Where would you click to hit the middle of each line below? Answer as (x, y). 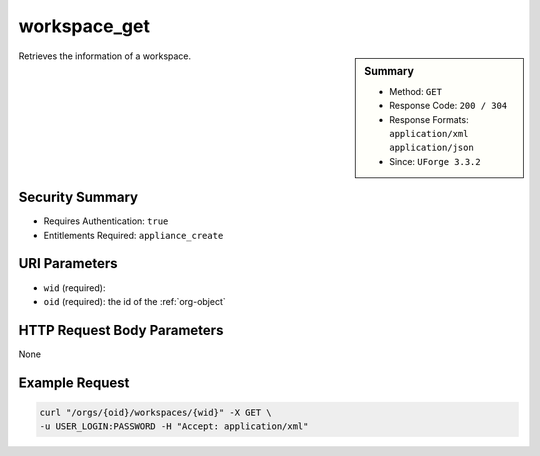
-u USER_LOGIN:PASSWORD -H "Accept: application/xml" (174, 426)
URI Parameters (68, 263)
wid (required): (74, 287)
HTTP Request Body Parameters (121, 330)
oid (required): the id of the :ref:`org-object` (135, 301)
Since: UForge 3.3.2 (435, 161)
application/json (431, 148)
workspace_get (84, 26)
